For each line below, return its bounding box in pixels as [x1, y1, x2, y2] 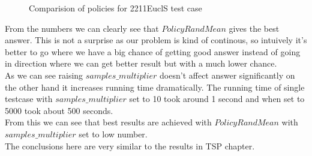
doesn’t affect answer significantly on [160, 68, 295, 81]
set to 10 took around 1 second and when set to [129, 92, 305, 105]
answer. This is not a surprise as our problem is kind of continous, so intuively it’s [5, 34, 307, 46]
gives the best [229, 22, 280, 34]
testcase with [5, 92, 53, 105]
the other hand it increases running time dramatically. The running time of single [5, 80, 305, 93]
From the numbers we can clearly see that [5, 22, 159, 34]
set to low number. [79, 127, 148, 140]
